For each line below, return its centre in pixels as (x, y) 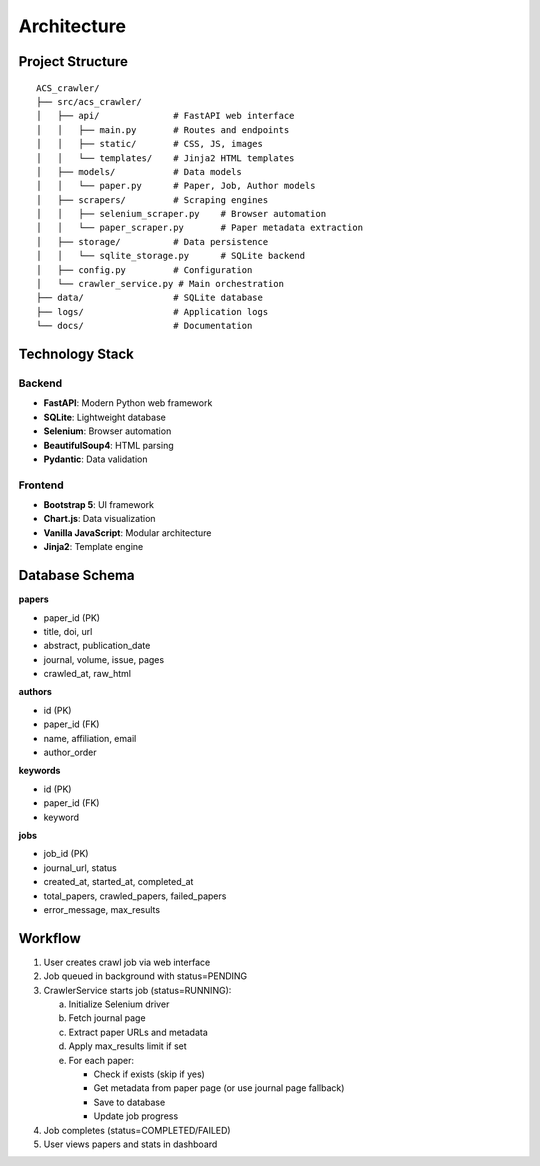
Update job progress (136, 1116)
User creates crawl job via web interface (127, 962)
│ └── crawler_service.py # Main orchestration (160, 284)
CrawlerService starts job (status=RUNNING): (137, 990)
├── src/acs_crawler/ (89, 101)
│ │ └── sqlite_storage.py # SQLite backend (170, 256)
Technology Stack (76, 354)
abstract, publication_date (97, 646)
